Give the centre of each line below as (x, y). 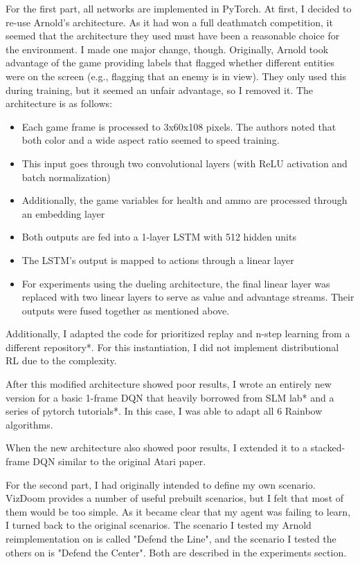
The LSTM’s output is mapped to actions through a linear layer (158, 260)
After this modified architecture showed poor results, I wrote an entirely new (169, 384)
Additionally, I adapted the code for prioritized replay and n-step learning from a (178, 333)
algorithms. (29, 424)
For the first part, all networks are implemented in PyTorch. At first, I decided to (179, 8)
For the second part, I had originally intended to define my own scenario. (161, 484)
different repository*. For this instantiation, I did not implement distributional (172, 347)
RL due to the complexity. (61, 360)
